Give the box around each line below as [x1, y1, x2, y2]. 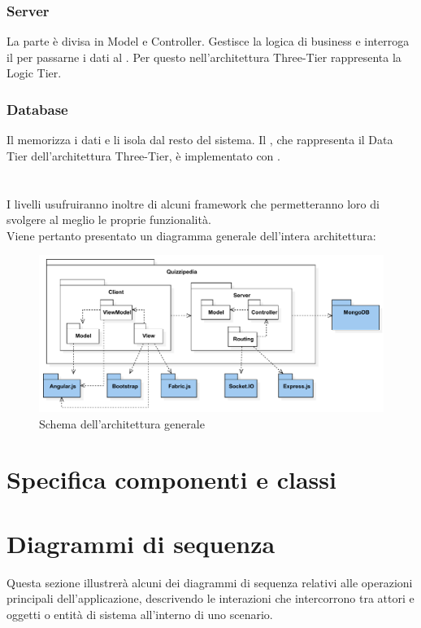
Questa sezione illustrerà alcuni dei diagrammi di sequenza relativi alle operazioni [7, 573, 413, 591]
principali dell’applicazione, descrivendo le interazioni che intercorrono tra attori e [7, 590, 414, 607]
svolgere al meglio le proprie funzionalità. [7, 211, 211, 228]
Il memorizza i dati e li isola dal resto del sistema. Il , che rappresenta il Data [7, 131, 393, 148]
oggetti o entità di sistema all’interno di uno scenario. [7, 605, 273, 622]
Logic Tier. [7, 64, 62, 81]
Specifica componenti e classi [7, 463, 336, 496]
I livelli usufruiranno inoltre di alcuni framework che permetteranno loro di [7, 195, 380, 212]
